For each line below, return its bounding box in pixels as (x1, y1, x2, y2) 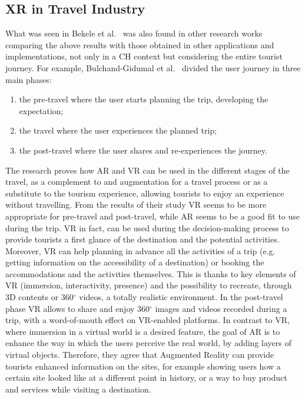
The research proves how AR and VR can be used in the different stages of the (5, 164, 290, 176)
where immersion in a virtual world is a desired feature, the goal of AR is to (5, 325, 280, 337)
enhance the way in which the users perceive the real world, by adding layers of (5, 337, 291, 349)
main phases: (5, 73, 52, 85)
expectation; (19, 104, 64, 117)
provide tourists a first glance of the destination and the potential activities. (5, 233, 280, 245)
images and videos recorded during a (155, 302, 287, 314)
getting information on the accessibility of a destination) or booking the (5, 256, 264, 268)
